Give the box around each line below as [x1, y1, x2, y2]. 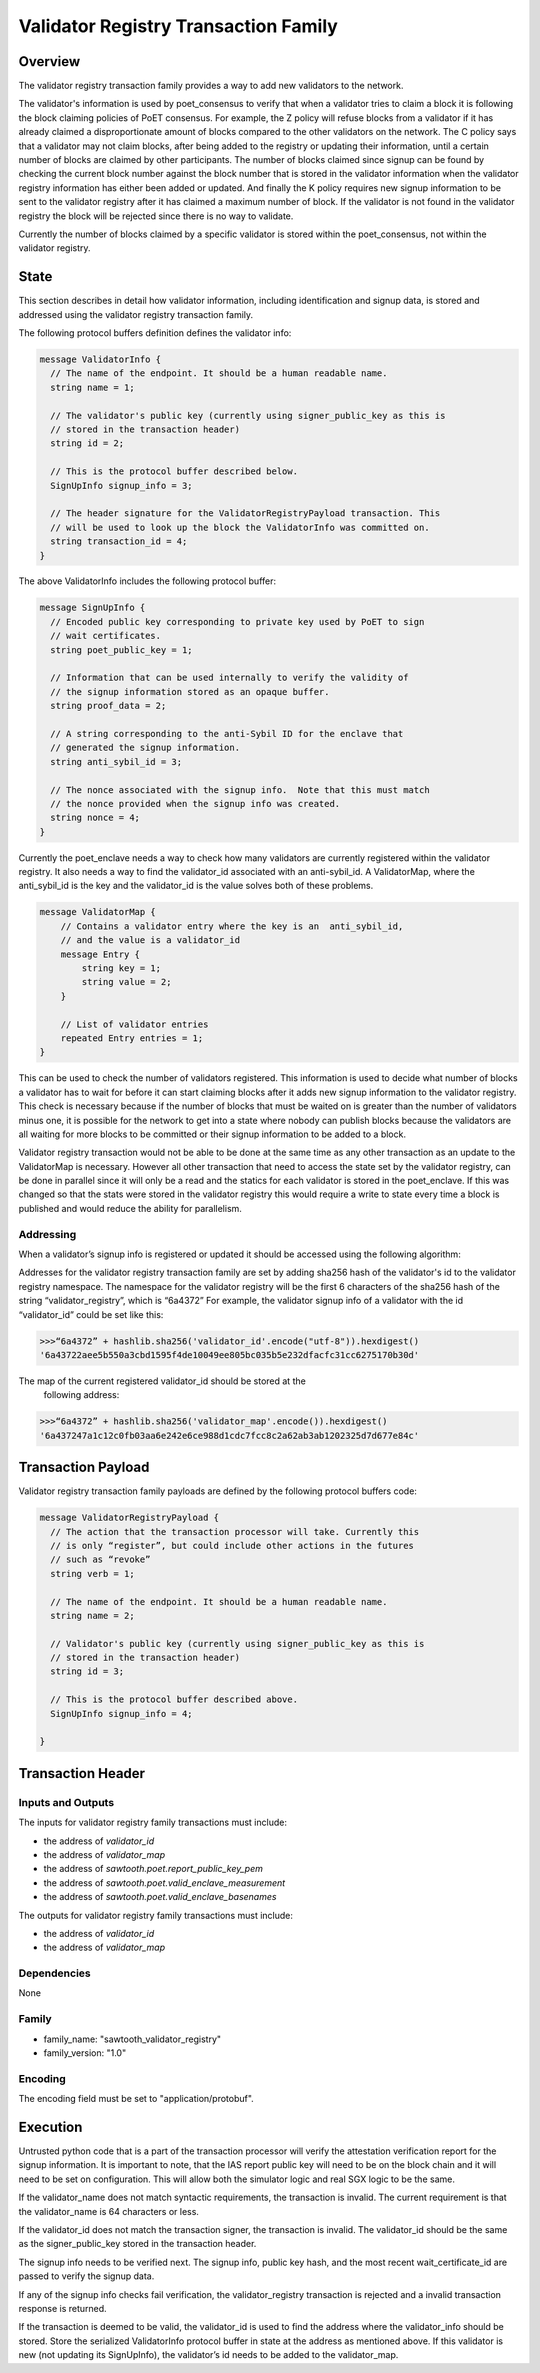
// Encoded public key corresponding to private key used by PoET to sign [50, 616, 425, 627]
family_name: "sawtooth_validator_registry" [43, 2033, 222, 2045]
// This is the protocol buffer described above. [50, 1694, 299, 1705]
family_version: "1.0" [43, 2046, 127, 2059]
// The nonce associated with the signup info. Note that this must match [50, 784, 430, 795]
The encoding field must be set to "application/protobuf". [18, 2093, 254, 2105]
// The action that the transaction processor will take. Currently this [50, 1526, 420, 1537]
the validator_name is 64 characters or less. [18, 2205, 200, 2217]
